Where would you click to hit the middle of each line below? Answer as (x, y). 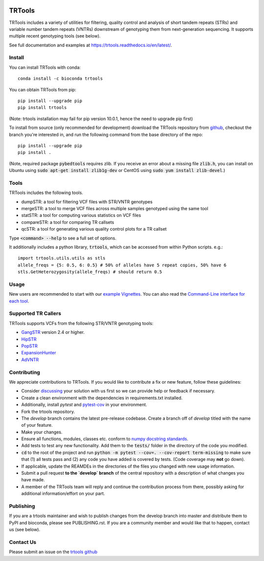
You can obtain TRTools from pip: (43, 89)
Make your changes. (42, 432)
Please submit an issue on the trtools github (53, 552)
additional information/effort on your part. (63, 494)
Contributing (24, 372)
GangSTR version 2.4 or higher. (53, 332)
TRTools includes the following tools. (46, 193)
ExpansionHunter (39, 353)
